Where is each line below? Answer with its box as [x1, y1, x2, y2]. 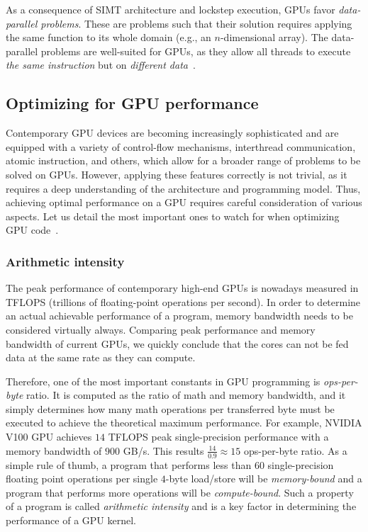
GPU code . [6, 222, 59, 237]
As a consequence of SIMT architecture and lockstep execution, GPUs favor [6, 2, 335, 16]
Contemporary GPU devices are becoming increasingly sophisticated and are [6, 125, 339, 140]
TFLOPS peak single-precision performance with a [108, 429, 329, 444]
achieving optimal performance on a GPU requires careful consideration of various [6, 195, 362, 210]
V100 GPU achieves [6, 429, 92, 444]
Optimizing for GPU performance [6, 92, 259, 114]
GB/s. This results [123, 443, 204, 458]
